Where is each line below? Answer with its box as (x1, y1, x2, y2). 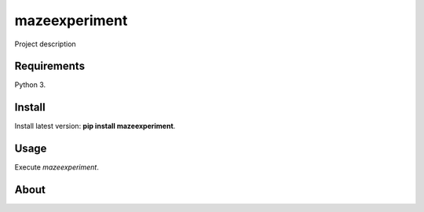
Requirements (14, 60, 86, 73)
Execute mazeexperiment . (14, 163, 100, 172)
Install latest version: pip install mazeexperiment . (14, 122, 176, 131)
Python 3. (14, 80, 46, 90)
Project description (14, 39, 76, 49)
